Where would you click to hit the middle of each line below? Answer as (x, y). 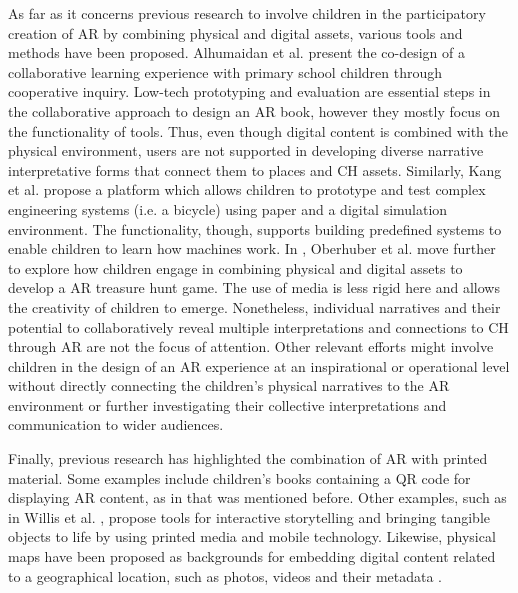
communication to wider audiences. (116, 424)
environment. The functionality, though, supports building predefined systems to (255, 228)
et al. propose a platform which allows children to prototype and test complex (247, 189)
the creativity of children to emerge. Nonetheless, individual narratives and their (254, 306)
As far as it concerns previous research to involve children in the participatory (247, 13)
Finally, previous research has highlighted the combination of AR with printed (248, 458)
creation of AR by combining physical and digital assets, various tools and (235, 32)
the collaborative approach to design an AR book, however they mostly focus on (254, 110)
